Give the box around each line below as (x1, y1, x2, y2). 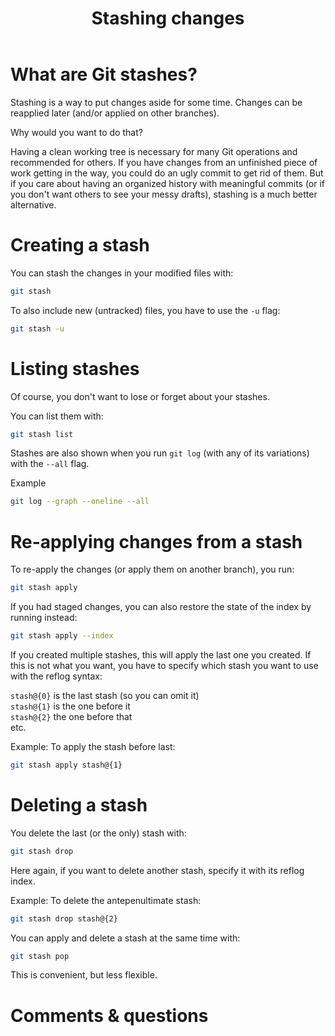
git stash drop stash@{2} (10, 913, 118, 924)
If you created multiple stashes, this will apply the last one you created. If (10, 649, 312, 661)
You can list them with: (10, 410, 104, 422)
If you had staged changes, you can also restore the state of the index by (10, 601, 312, 613)
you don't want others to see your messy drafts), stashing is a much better (10, 188, 318, 200)
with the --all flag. (10, 458, 90, 470)
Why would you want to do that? (10, 126, 143, 138)
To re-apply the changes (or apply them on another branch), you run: (10, 563, 295, 576)
